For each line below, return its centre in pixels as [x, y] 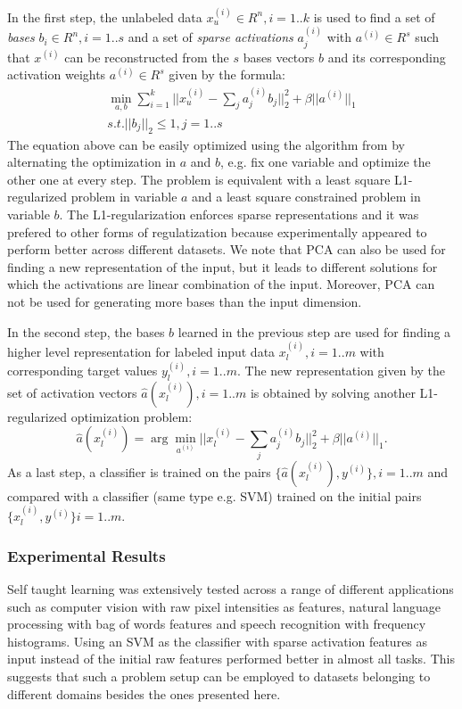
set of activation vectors [72, 392]
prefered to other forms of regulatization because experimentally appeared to [217, 231]
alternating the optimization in [92, 162]
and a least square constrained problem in [306, 197]
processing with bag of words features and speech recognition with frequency [217, 624]
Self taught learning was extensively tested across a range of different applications [231, 589]
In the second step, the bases [86, 331]
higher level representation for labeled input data [141, 352]
